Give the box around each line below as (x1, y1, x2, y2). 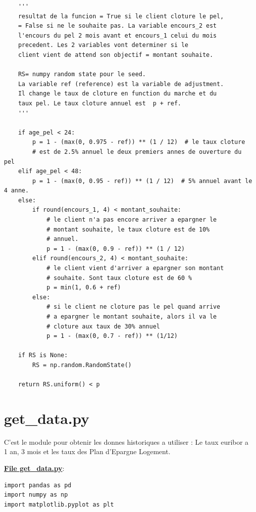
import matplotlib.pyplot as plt (4, 501, 114, 508)
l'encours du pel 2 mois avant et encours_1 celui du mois (18, 32, 217, 39)
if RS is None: (18, 352, 68, 359)
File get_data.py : (4, 463, 64, 473)
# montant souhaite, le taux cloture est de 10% (46, 226, 210, 233)
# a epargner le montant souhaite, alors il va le (46, 313, 217, 320)
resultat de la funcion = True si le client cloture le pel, (18, 12, 224, 20)
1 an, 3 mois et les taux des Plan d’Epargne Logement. (4, 446, 171, 457)
